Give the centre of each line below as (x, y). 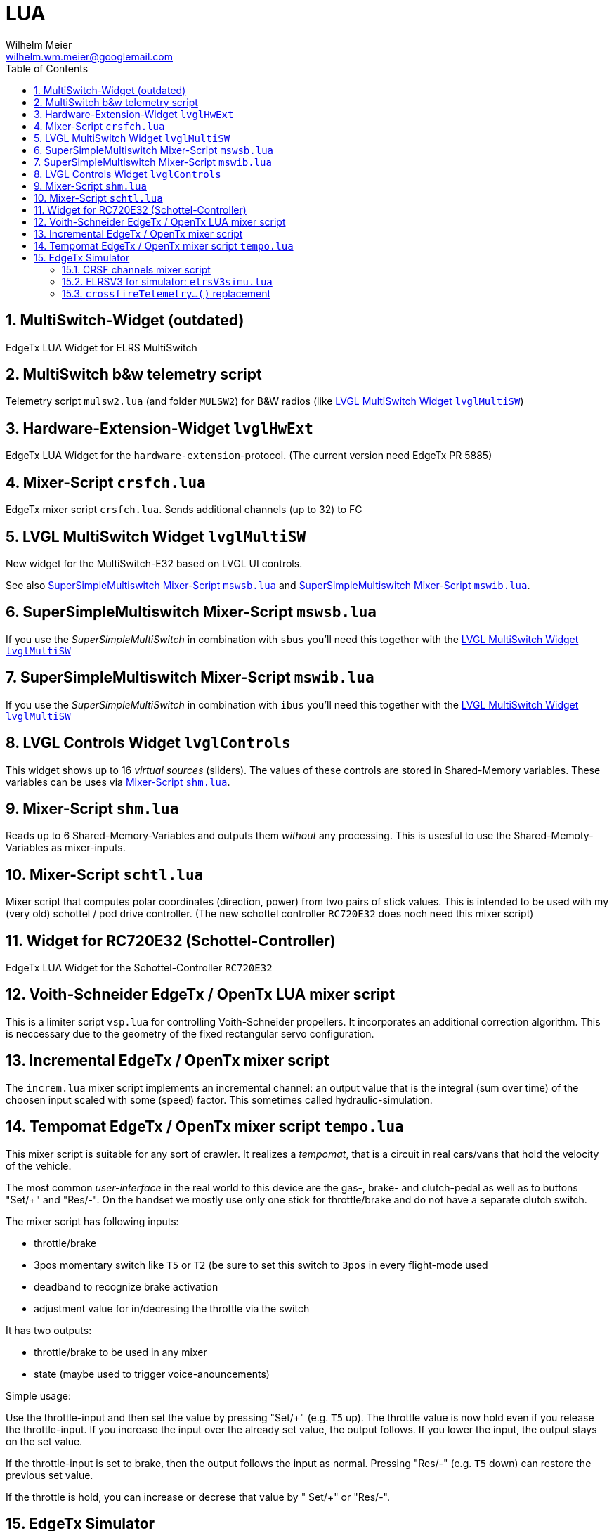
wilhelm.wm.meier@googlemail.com (89, 56)
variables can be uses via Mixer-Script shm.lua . (118, 782)
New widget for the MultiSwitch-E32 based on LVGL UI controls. (154, 563)
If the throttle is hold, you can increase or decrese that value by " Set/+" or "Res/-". (198, 1497)
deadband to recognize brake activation (126, 1286)
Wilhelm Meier (39, 44)
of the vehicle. (39, 1165)
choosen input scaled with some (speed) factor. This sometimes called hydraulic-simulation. (219, 1099)
